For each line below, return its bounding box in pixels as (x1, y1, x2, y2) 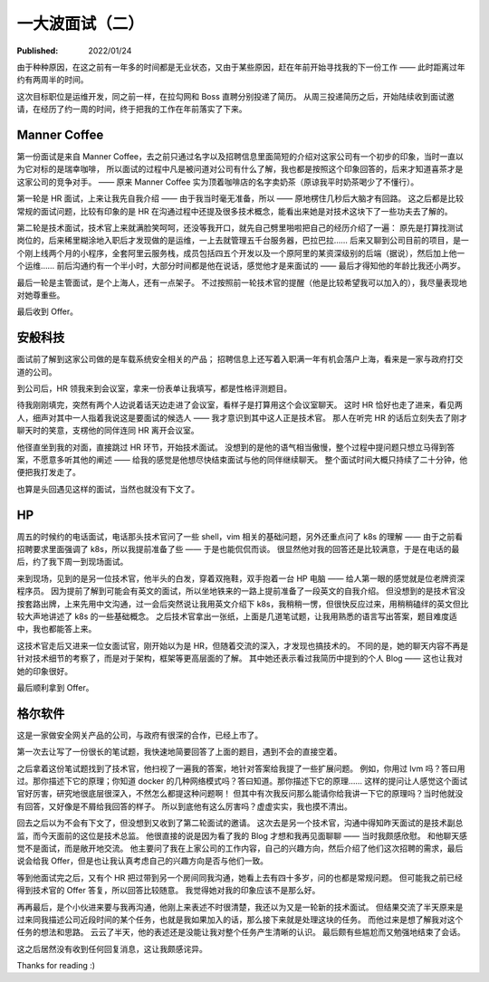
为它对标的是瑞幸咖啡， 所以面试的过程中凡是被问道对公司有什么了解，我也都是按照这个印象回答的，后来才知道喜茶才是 (16, 164, 464, 175)
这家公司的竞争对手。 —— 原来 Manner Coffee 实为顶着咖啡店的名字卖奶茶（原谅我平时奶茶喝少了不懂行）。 (16, 176, 419, 187)
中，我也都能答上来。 (16, 624, 97, 634)
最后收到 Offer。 (16, 306, 79, 317)
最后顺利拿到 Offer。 (16, 682, 94, 692)
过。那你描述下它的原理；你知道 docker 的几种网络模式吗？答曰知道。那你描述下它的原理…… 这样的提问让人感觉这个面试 (16, 776, 468, 787)
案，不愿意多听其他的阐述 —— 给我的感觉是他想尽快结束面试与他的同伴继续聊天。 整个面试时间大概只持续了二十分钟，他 (16, 453, 468, 465)
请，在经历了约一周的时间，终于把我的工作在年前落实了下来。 (16, 104, 247, 115)
